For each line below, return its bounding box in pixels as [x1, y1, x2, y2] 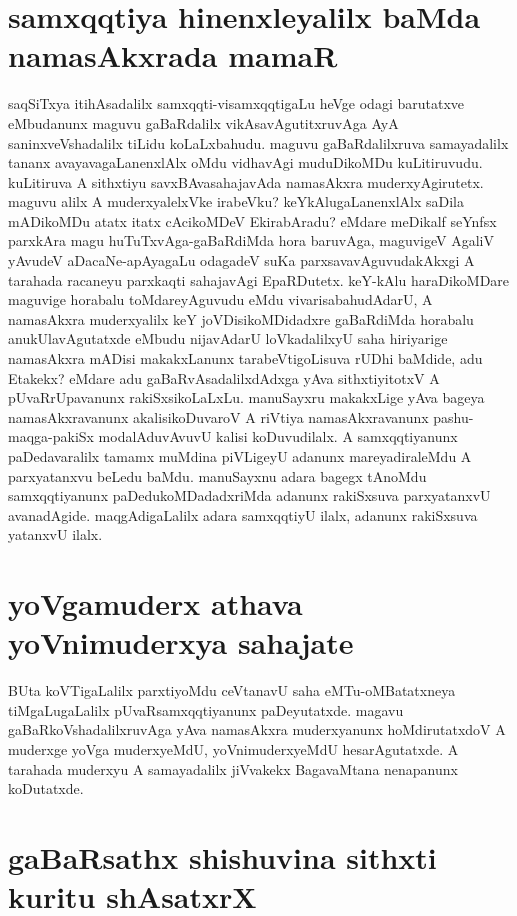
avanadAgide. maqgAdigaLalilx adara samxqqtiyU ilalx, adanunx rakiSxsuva [8, 504, 478, 525]
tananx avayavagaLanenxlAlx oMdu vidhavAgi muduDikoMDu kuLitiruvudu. [8, 152, 483, 173]
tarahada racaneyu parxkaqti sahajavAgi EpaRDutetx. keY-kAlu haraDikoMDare [8, 269, 510, 290]
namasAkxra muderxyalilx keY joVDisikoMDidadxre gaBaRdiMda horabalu [8, 308, 474, 329]
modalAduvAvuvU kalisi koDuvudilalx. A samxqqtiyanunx [98, 426, 458, 447]
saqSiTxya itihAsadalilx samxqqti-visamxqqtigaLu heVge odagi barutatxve [8, 93, 464, 114]
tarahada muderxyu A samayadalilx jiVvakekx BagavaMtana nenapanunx [8, 758, 458, 779]
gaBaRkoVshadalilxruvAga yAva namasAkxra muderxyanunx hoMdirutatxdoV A [8, 719, 506, 740]
